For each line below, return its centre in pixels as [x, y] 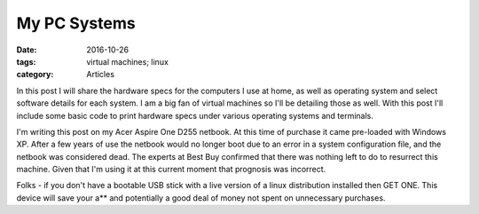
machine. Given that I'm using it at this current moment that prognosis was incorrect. [171, 170]
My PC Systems [76, 23]
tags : [26, 61]
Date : [27, 50]
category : [35, 75]
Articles [101, 75]
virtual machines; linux [127, 61]
